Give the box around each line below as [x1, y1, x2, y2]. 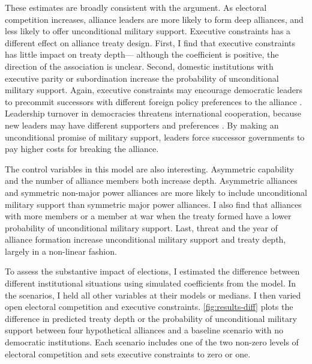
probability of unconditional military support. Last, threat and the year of [5, 221, 278, 234]
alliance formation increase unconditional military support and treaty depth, [5, 233, 286, 246]
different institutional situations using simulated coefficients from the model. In [5, 277, 296, 290]
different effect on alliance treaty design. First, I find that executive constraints [5, 36, 296, 49]
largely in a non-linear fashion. [5, 244, 117, 257]
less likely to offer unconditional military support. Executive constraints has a [5, 25, 291, 37]
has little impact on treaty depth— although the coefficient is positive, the [5, 48, 279, 61]
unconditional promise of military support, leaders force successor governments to [5, 130, 305, 143]
